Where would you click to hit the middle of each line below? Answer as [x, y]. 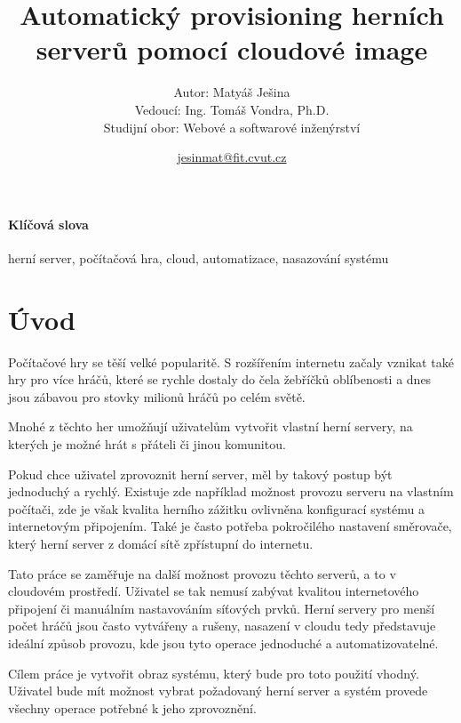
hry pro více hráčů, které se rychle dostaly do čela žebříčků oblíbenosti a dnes [220, 379]
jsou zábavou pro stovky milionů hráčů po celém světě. [157, 396]
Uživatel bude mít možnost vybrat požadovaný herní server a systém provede [218, 691]
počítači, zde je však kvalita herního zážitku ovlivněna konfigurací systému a [216, 508]
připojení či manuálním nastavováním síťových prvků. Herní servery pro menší [222, 608]
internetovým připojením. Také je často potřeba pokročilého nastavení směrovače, [230, 526]
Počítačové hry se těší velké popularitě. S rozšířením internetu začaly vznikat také [231, 361]
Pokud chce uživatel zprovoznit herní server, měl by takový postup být [200, 474]
